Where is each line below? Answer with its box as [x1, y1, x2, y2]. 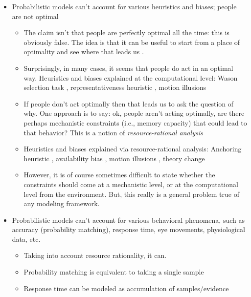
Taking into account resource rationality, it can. [23, 250, 167, 260]
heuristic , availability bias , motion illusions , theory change [23, 153, 205, 163]
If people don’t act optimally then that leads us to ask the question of [23, 98, 234, 108]
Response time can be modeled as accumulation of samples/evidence [23, 283, 229, 293]
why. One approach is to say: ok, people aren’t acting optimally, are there [23, 108, 245, 118]
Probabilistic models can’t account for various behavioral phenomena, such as [12, 214, 245, 225]
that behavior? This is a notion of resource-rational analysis [23, 127, 203, 137]
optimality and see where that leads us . [23, 46, 144, 57]
